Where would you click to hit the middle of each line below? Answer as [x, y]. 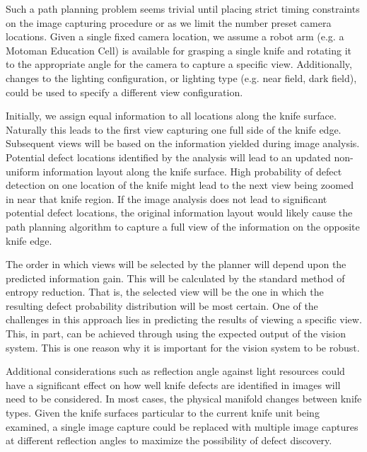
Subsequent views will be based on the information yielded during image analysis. [183, 143]
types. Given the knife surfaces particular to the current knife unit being [163, 413]
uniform [23, 171]
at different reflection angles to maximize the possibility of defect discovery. [169, 440]
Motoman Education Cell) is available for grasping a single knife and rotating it [179, 50]
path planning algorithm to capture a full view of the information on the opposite [183, 226]
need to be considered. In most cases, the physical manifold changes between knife [184, 399]
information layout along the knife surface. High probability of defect [192, 171]
